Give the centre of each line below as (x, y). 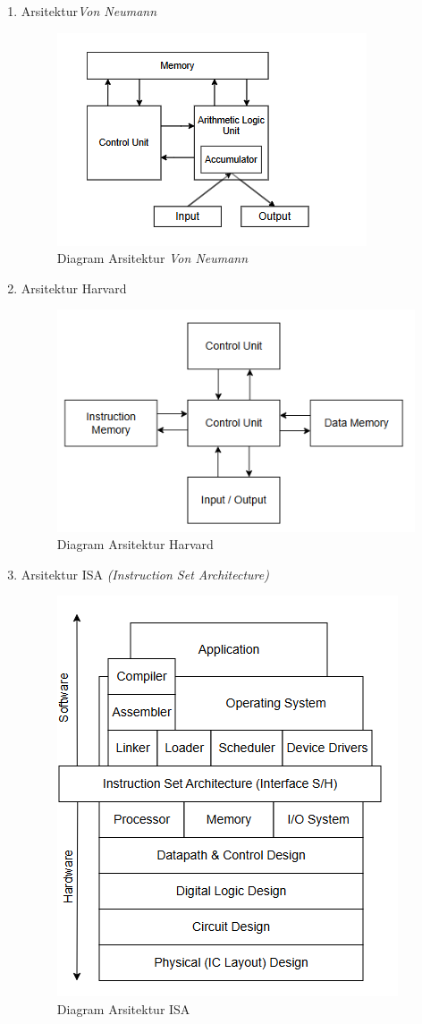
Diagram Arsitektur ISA (123, 1008)
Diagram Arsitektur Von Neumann (152, 258)
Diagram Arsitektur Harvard (135, 544)
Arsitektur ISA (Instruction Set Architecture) (145, 574)
